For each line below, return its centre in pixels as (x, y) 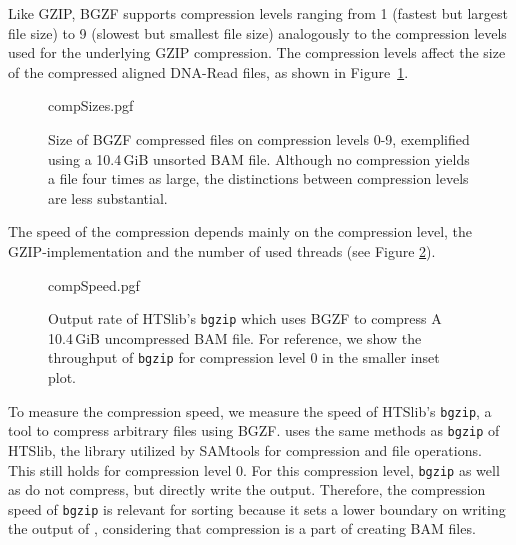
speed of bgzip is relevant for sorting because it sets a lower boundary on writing (257, 508)
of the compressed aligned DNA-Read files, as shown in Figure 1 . (208, 71)
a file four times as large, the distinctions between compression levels (258, 178)
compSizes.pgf (91, 105)
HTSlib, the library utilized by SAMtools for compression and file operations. (245, 449)
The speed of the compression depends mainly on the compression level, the (240, 231)
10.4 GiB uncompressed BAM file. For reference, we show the (235, 337)
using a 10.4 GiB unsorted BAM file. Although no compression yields (259, 158)
